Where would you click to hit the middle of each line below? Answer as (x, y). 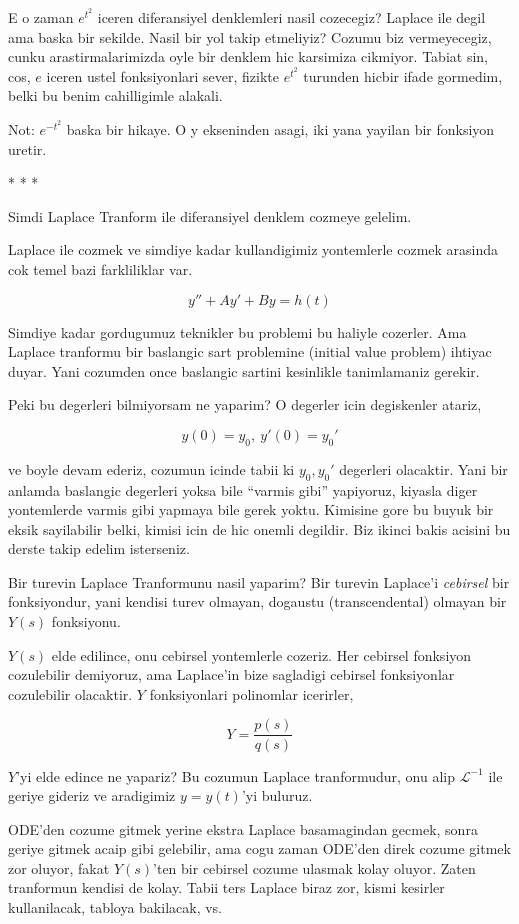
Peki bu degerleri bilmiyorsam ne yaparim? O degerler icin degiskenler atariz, (245, 404)
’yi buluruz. (277, 795)
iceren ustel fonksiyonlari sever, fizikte (163, 75)
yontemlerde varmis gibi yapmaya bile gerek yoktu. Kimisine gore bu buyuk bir (251, 509)
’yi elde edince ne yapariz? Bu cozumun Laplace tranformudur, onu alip (235, 775)
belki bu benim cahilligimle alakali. (115, 95)
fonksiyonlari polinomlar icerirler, (251, 693)
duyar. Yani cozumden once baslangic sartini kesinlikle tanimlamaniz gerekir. (244, 370)
